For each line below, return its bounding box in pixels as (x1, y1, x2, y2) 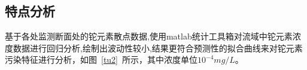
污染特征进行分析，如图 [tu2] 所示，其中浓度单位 (5, 53, 198, 66)
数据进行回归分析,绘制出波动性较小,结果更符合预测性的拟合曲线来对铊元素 (13, 41, 303, 54)
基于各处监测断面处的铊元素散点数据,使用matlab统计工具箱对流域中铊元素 (5, 30, 293, 42)
